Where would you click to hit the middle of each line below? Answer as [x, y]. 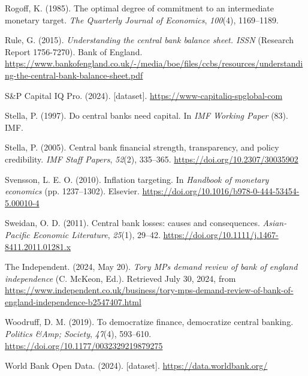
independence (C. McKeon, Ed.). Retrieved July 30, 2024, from [120, 278]
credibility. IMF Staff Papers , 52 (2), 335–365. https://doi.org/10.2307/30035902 [152, 159]
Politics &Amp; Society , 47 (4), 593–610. [78, 334]
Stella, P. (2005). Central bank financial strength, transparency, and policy [142, 147]
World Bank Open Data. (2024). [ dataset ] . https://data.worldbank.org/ [136, 366]
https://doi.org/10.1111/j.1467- [221, 234]
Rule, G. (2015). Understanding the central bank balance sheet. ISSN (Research [150, 40]
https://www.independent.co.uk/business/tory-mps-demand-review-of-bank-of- [149, 290]
